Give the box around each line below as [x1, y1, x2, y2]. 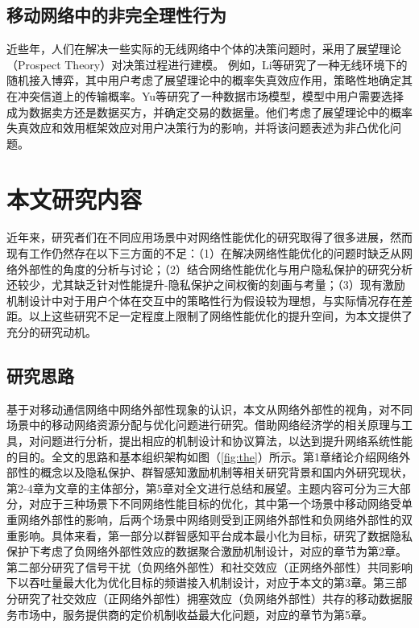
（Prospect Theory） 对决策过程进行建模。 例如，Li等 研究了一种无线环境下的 [6, 56, 408, 72]
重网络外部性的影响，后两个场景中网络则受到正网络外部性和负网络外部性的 [6, 511, 401, 527]
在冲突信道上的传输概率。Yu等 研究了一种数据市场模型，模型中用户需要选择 [6, 87, 404, 104]
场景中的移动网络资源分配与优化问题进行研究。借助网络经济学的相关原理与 [6, 416, 401, 433]
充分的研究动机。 [6, 324, 97, 341]
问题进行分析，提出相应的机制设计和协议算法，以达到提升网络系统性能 [39, 432, 413, 449]
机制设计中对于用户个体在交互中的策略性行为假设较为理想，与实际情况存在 [6, 291, 401, 308]
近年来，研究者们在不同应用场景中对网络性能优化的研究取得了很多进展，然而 [6, 229, 413, 246]
